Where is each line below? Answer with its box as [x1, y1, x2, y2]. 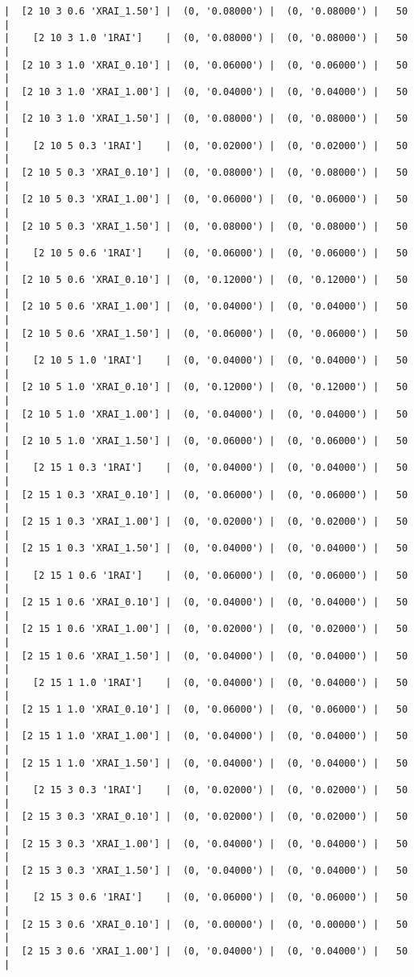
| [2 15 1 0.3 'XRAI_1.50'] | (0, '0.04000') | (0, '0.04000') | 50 [4, 543, 408, 555]
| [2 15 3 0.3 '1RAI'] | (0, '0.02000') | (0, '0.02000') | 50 [4, 784, 408, 796]
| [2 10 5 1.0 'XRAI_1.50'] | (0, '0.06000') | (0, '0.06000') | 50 [4, 435, 408, 447]
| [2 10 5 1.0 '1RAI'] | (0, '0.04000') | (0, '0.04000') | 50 [4, 355, 408, 367]
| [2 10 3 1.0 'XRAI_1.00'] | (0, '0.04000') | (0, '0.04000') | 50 [4, 85, 408, 98]
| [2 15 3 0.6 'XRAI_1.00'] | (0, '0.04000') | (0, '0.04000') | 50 [4, 945, 408, 957]
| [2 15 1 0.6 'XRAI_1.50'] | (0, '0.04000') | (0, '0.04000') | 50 [4, 650, 408, 662]
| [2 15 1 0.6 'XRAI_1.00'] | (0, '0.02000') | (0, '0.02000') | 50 [4, 623, 408, 635]
